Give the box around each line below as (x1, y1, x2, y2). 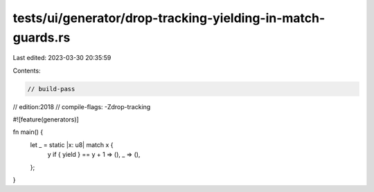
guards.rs (12, 30, 71, 45)
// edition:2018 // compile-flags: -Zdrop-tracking (12, 102, 151, 111)
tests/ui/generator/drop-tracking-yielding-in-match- (12, 10, 326, 26)
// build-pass (27, 85, 75, 93)
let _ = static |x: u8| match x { (30, 140, 114, 148)
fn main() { (12, 128, 44, 136)
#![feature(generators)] (12, 115, 79, 124)
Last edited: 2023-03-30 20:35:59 (12, 54, 112, 62)
